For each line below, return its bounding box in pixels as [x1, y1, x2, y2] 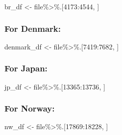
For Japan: [4, 62, 48, 74]
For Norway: [4, 102, 55, 114]
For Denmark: [4, 22, 61, 34]
